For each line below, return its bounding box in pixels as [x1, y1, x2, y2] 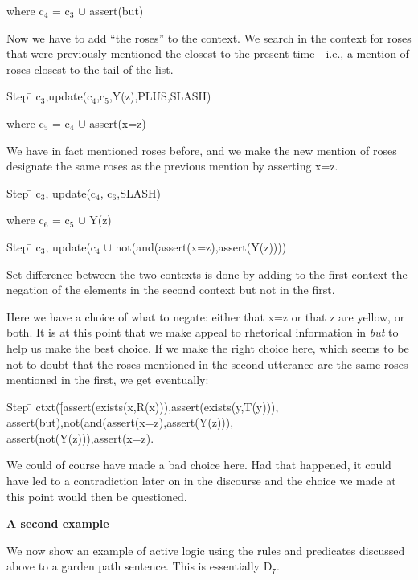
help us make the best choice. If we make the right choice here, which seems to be [6, 339, 409, 356]
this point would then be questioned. [6, 488, 187, 504]
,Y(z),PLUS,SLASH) [109, 88, 211, 104]
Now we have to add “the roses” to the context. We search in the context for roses [6, 29, 412, 46]
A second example [6, 515, 109, 532]
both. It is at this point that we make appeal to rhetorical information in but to [6, 324, 399, 341]
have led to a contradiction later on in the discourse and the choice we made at [6, 472, 396, 489]
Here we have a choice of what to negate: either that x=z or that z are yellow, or [6, 308, 405, 325]
